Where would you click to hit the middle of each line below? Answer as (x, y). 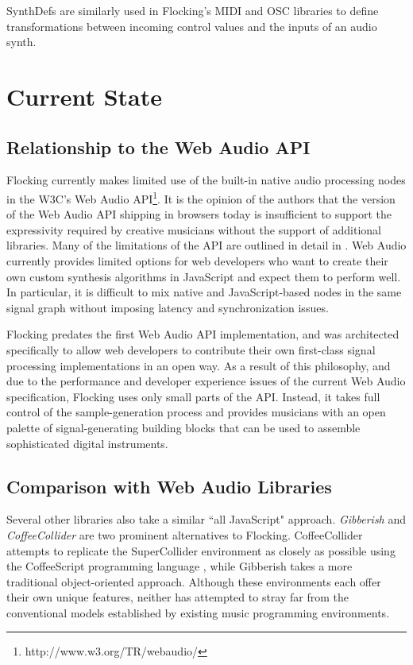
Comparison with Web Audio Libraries (169, 486)
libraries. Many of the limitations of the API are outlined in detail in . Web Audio (206, 245)
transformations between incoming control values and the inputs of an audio (192, 26)
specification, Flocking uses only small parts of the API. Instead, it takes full (193, 396)
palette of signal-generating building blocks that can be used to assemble (183, 427)
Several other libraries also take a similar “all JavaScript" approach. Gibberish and (206, 519)
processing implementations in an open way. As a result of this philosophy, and (199, 365)
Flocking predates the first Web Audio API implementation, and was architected (203, 334)
